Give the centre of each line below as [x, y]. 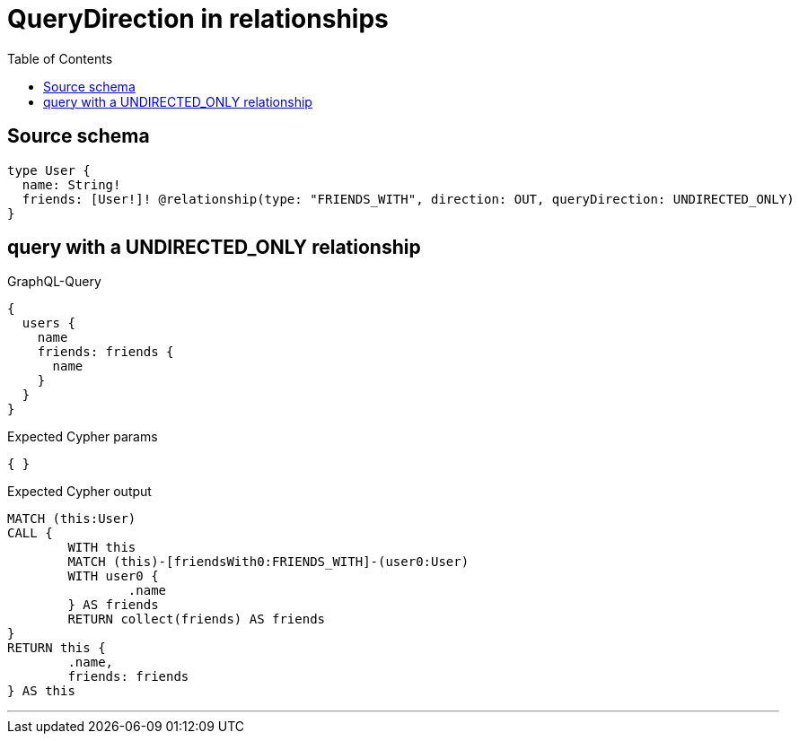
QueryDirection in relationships [198, 19]
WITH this [102, 548]
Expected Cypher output [79, 492]
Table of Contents [60, 58]
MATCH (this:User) [72, 519]
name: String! [71, 184]
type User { [49, 170]
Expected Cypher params [83, 437]
